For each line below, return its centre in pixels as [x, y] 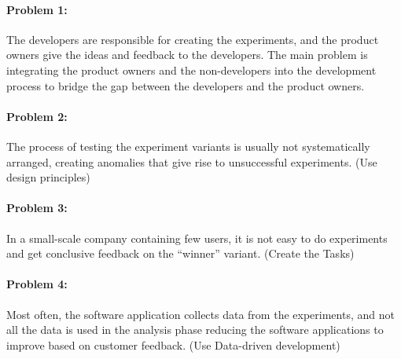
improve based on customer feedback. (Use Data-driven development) [173, 344]
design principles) [48, 177]
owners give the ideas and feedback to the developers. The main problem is [187, 55]
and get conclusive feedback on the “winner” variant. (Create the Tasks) [180, 253]
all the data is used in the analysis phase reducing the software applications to [195, 330]
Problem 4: [37, 284]
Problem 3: [37, 208]
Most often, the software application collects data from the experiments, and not [200, 314]
